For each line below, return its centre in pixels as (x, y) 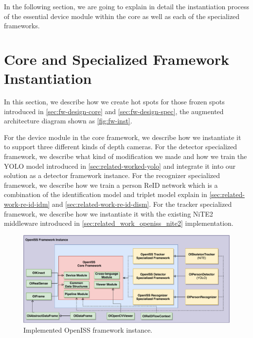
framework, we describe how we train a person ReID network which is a (111, 185)
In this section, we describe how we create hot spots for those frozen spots (114, 102)
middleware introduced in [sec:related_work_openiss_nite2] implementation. (119, 223)
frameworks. (22, 26)
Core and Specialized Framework (117, 59)
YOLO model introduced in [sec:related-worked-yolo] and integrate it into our (120, 166)
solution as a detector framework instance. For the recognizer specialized (112, 175)
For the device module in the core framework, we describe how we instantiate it (123, 137)
